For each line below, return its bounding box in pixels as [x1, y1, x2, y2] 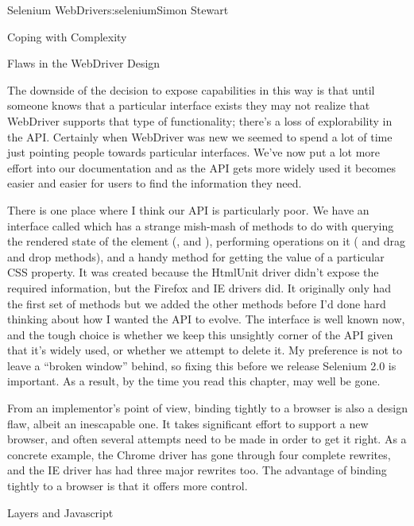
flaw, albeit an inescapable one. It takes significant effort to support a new [7, 415, 369, 431]
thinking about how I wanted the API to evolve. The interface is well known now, [7, 311, 405, 327]
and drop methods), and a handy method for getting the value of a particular [7, 248, 385, 265]
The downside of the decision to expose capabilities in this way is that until [7, 81, 375, 98]
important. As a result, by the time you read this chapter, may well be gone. [7, 373, 381, 389]
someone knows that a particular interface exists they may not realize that [7, 97, 370, 114]
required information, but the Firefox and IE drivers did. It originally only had [7, 279, 392, 296]
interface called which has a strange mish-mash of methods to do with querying [7, 217, 394, 234]
